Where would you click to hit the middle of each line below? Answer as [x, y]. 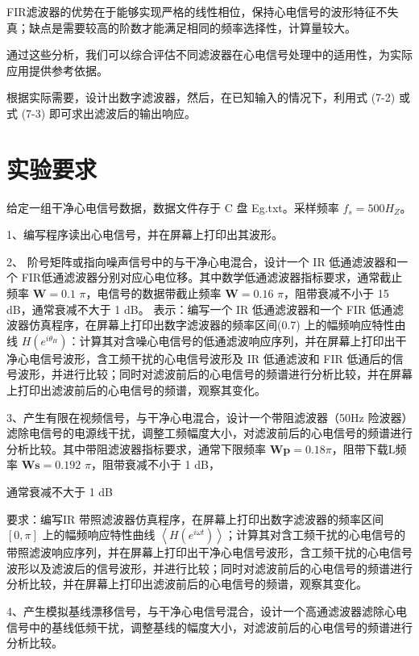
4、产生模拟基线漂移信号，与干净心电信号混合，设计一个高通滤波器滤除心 [201, 610]
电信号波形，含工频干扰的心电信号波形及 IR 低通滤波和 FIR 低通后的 [210, 358]
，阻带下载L [363, 448]
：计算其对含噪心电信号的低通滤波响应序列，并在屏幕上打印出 [232, 340]
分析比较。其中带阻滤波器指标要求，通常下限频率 [136, 448]
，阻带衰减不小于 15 [336, 293]
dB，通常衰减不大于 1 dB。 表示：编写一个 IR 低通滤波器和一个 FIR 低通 [199, 309]
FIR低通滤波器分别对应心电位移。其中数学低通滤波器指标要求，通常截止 [212, 277]
